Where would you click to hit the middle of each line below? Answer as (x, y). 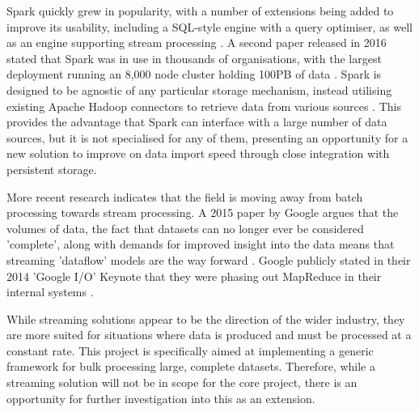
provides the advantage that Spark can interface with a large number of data (197, 122)
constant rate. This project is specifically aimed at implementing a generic (190, 350)
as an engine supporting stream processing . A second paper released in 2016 (197, 42)
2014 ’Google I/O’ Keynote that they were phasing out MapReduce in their (194, 276)
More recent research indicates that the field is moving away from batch (185, 196)
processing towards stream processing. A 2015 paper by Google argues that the (203, 212)
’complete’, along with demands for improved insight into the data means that (201, 244)
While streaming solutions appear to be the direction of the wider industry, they (206, 319)
